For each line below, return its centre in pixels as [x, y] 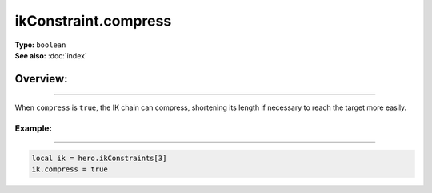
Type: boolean [40, 45]
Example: [33, 128]
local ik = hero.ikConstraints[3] [99, 158]
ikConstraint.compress [93, 21]
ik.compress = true [70, 169]
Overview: [41, 79]
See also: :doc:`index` [51, 55]
